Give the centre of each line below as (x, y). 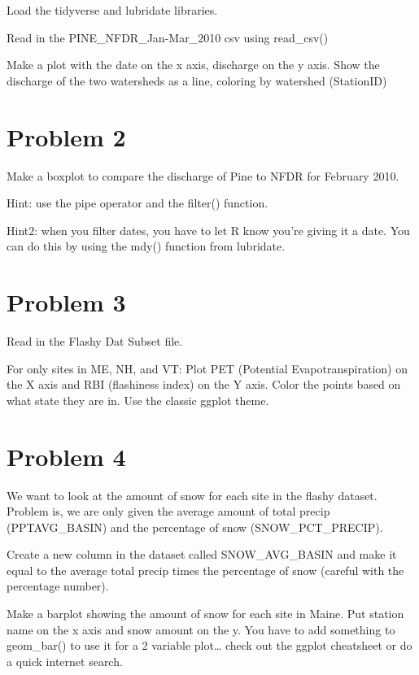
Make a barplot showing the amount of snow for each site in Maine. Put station (205, 614)
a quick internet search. (65, 661)
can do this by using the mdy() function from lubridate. (146, 246)
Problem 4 (66, 456)
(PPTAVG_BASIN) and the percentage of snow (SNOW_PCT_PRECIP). (195, 527)
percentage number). (58, 586)
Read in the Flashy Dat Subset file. (95, 341)
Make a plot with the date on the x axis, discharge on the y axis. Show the (193, 65)
